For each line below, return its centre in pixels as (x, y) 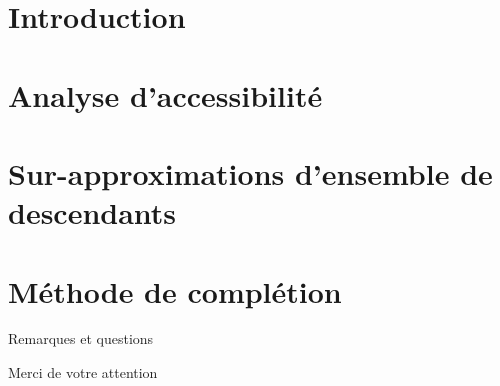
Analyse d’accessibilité (165, 94)
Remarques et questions (81, 338)
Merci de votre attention (83, 372)
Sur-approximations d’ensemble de (250, 172)
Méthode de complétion (175, 290)
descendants (92, 212)
